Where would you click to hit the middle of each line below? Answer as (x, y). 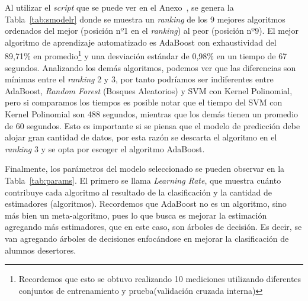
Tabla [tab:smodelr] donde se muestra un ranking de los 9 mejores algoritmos (145, 19)
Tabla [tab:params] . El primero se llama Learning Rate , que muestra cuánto (143, 180)
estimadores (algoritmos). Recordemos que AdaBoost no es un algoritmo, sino (146, 204)
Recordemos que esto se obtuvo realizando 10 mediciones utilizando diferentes (160, 279)
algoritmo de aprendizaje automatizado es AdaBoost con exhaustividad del (141, 42)
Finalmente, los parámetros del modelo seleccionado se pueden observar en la (145, 169)
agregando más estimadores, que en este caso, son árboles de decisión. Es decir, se (153, 227)
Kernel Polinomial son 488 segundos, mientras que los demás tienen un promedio (152, 114)
